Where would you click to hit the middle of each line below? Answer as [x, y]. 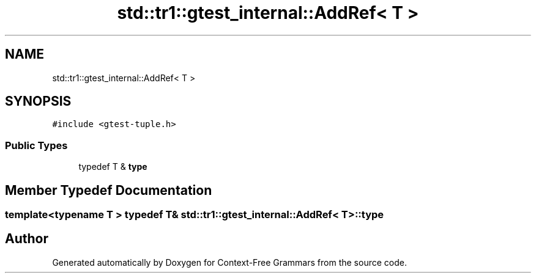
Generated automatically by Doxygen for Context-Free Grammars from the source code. [229, 262]
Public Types [36, 145]
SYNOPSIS [38, 101]
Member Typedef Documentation [109, 190]
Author [27, 239]
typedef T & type [113, 167]
